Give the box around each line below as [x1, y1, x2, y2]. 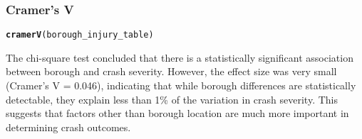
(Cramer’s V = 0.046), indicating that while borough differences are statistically [6, 78, 356, 93]
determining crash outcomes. [6, 119, 131, 134]
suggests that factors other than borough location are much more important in [6, 106, 349, 121]
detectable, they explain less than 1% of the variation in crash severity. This [6, 91, 338, 106]
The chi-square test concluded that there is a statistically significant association [6, 50, 353, 65]
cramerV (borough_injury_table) [6, 30, 154, 40]
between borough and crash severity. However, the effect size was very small [6, 64, 337, 79]
